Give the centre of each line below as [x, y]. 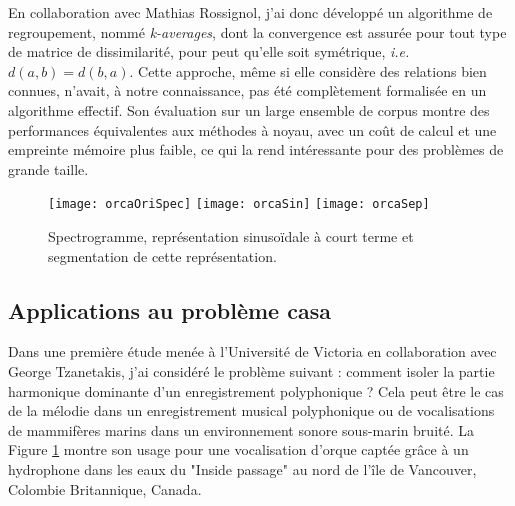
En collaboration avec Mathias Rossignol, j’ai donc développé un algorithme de [250, 12]
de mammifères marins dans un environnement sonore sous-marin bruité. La [241, 429]
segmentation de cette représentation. [162, 255]
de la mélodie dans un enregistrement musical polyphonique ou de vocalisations [251, 410]
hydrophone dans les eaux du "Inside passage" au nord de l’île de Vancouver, [242, 468]
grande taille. [48, 168]
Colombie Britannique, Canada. [105, 488]
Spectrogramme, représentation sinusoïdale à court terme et [231, 236]
